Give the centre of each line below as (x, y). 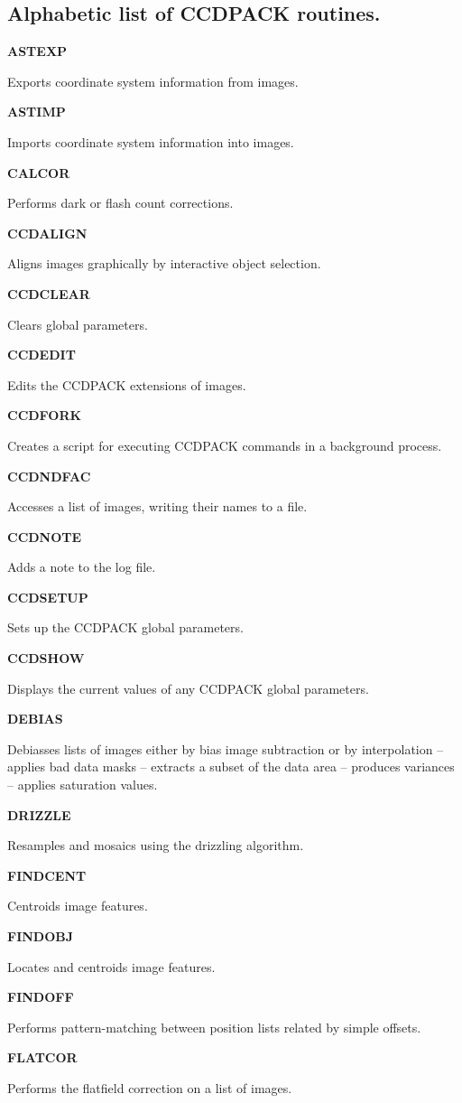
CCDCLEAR (49, 293)
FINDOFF (41, 997)
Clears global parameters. (78, 324)
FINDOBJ (41, 936)
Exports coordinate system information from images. (153, 81)
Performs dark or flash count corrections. (120, 203)
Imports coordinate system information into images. (151, 141)
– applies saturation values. (83, 785)
